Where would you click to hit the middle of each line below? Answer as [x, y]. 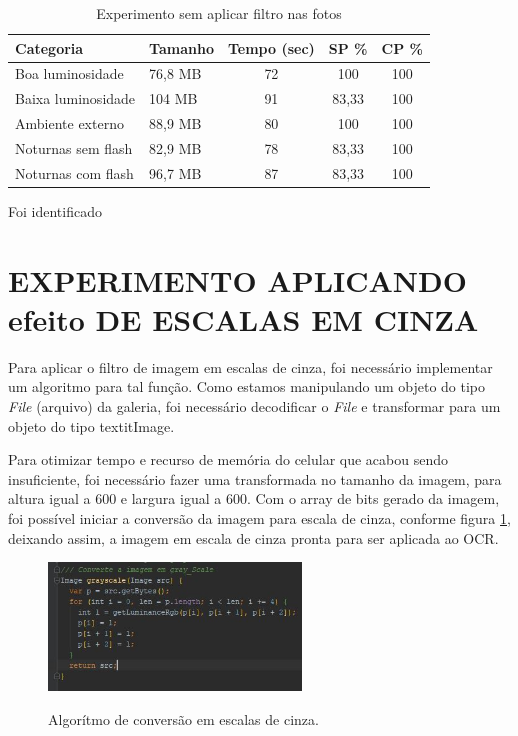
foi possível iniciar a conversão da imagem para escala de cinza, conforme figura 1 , [259, 517]
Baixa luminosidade [75, 98]
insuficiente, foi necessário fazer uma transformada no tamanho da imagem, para [255, 478]
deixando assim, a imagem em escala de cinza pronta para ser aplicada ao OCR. [253, 537]
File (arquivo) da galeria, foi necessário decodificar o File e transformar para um [254, 406]
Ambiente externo [69, 123]
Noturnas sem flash [74, 147]
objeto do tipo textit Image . [91, 425]
